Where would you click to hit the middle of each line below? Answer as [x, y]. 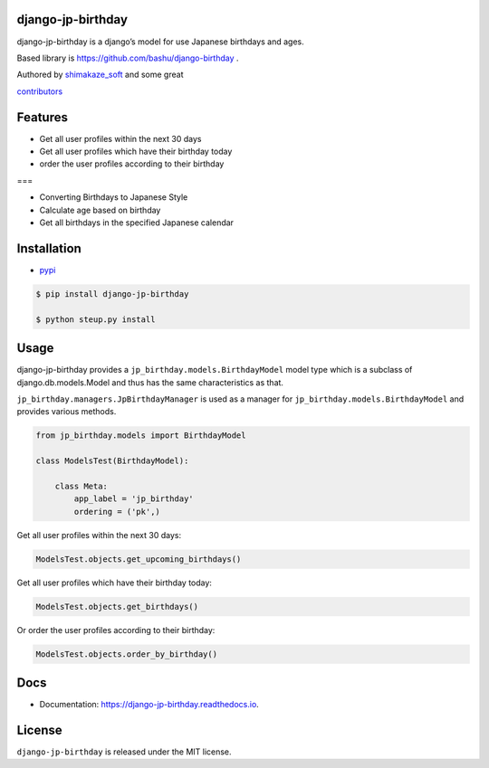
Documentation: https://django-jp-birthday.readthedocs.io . [149, 705]
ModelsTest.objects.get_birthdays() [117, 607]
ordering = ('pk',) [117, 512]
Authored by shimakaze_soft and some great [100, 75]
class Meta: [81, 486]
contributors [40, 91]
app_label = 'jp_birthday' [134, 499]
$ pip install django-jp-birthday [112, 294]
